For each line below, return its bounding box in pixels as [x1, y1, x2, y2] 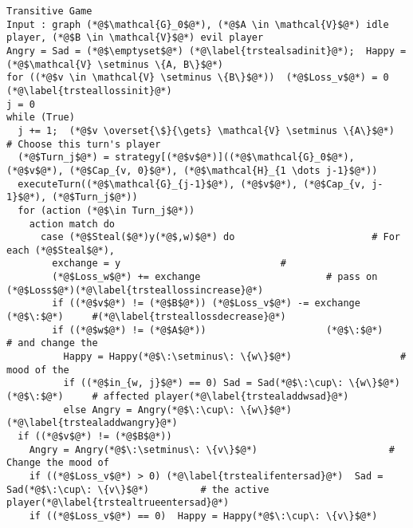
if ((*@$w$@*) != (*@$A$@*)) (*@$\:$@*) [52, 324, 383, 336]
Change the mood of [6, 457, 109, 469]
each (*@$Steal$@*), [6, 244, 116, 256]
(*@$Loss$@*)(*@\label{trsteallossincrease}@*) [6, 284, 264, 296]
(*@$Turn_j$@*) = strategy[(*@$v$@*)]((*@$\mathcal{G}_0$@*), [18, 152, 355, 164]
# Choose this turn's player [6, 138, 161, 150]
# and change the [6, 337, 98, 349]
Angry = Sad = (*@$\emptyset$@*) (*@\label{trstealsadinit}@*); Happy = [6, 45, 407, 57]
